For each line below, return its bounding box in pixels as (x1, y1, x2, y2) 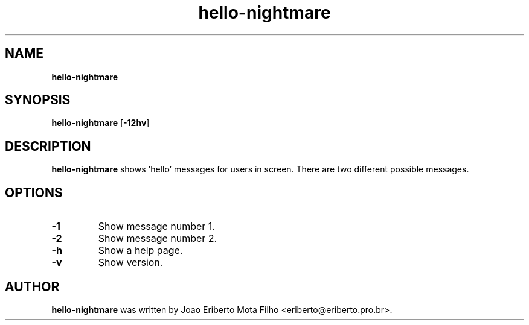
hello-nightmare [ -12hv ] (51, 118, 150, 128)
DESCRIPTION (5, 138, 91, 154)
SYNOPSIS (5, 92, 71, 108)
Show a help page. (98, 244, 183, 257)
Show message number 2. (98, 232, 217, 245)
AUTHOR (5, 279, 60, 294)
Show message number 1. (98, 220, 215, 233)
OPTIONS (5, 185, 63, 200)
